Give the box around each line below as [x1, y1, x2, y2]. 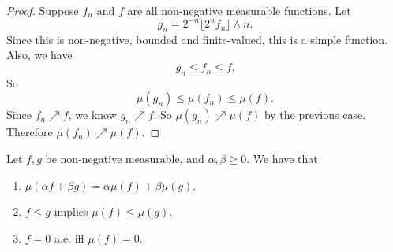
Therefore [6, 124, 53, 140]
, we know [68, 106, 117, 123]
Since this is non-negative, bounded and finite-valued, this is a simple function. [6, 31, 388, 47]
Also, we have [6, 46, 73, 63]
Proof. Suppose [6, 2, 79, 18]
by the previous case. [264, 106, 366, 123]
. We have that [246, 150, 318, 167]
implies [54, 203, 88, 220]
